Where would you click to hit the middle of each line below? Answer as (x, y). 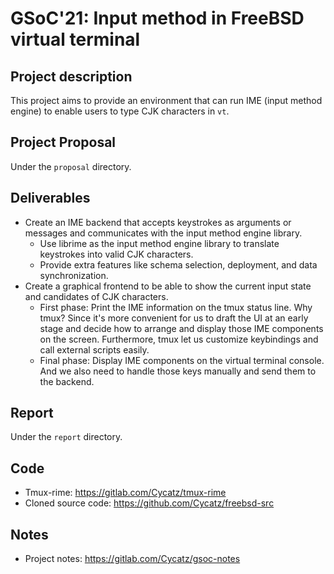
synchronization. (74, 275)
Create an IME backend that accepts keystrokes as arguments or (158, 222)
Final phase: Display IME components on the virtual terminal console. (182, 360)
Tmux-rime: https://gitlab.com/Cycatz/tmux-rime (125, 493)
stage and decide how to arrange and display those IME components (181, 328)
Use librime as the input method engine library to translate (159, 243)
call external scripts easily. (94, 349)
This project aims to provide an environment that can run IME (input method (166, 100)
